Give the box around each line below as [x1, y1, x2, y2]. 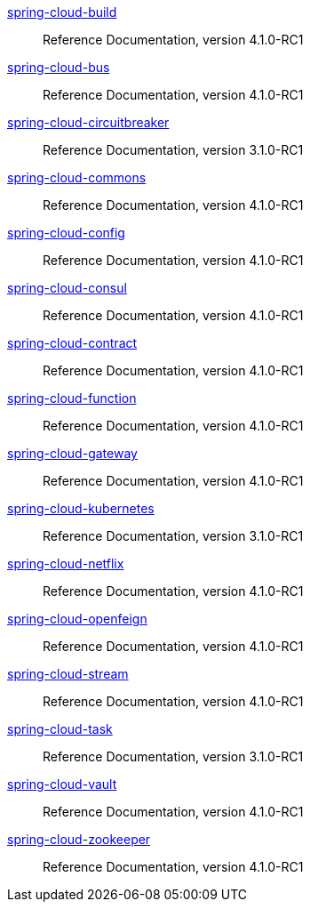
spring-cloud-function [7, 390, 137, 406]
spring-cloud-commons [7, 170, 147, 185]
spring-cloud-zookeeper [7, 832, 151, 847]
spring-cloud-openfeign [7, 611, 147, 626]
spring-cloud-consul [7, 280, 127, 295]
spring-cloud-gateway [7, 446, 138, 461]
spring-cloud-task [7, 721, 113, 736]
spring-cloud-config [7, 225, 125, 240]
